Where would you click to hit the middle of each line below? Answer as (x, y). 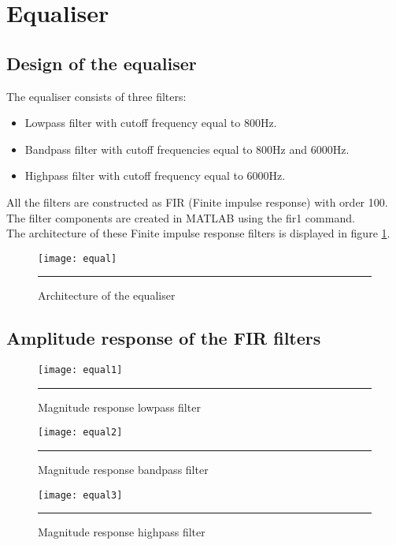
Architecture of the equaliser (107, 295)
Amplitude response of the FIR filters (164, 338)
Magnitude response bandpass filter (123, 470)
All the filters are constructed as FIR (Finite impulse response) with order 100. (197, 202)
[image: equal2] (80, 433)
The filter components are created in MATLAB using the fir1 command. (181, 217)
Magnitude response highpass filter (122, 532)
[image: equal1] (80, 370)
